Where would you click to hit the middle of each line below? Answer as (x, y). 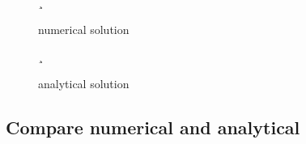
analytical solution (84, 83)
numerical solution (84, 29)
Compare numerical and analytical (153, 127)
